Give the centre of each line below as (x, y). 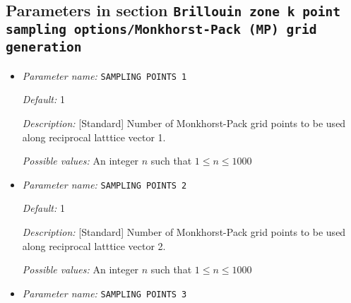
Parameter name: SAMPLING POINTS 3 (105, 293)
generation (44, 47)
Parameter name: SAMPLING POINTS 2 (105, 184)
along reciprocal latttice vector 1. (94, 137)
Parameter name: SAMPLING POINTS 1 (105, 75)
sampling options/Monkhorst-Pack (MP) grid (161, 30)
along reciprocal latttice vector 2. (94, 245)
